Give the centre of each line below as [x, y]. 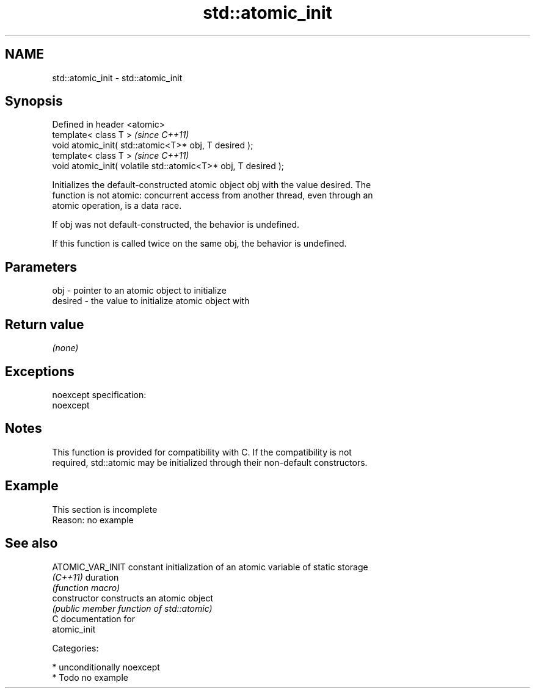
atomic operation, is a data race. [117, 206]
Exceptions [40, 371]
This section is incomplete [105, 509]
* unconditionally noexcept [106, 667]
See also [31, 543]
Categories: [75, 648]
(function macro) [86, 587]
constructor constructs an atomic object [133, 598]
